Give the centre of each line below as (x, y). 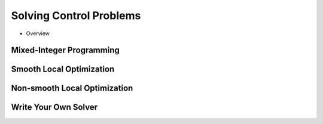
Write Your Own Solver (54, 107)
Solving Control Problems (76, 15)
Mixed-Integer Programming (65, 50)
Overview (38, 33)
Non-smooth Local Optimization (72, 89)
